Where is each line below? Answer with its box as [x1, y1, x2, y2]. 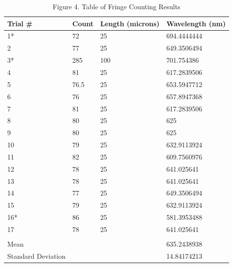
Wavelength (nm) [166, 18, 226, 28]
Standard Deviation [7, 250, 66, 261]
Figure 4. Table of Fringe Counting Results [52, 1, 181, 11]
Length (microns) [100, 18, 160, 28]
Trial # [7, 18, 33, 28]
